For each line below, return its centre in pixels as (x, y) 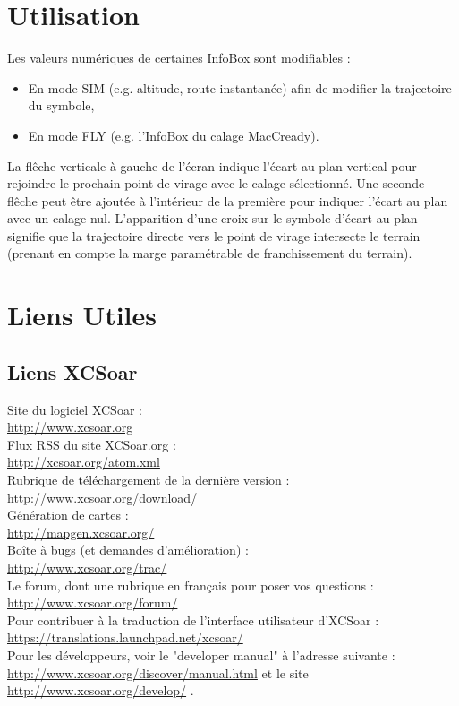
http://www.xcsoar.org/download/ (102, 497)
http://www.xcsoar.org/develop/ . (101, 690)
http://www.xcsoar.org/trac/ (87, 567)
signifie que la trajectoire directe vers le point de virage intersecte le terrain (214, 235)
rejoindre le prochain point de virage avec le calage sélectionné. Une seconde (216, 183)
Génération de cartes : (68, 515)
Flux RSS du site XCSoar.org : (92, 444)
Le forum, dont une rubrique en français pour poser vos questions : (191, 585)
